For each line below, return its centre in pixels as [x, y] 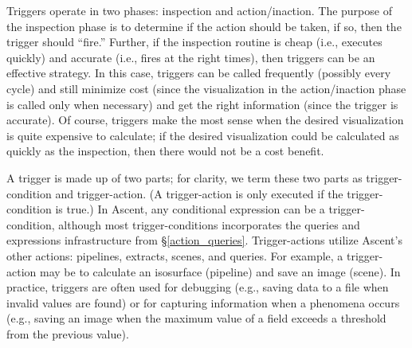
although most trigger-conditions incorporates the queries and [209, 224]
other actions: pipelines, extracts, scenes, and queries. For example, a [175, 255]
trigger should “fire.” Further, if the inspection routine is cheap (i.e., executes [194, 42]
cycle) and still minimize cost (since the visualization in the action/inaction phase [206, 88]
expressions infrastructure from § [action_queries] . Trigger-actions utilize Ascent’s [204, 240]
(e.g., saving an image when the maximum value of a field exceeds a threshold [196, 318]
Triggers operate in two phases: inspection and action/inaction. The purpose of [199, 10]
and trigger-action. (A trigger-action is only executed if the [199, 193]
